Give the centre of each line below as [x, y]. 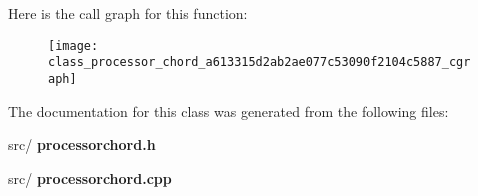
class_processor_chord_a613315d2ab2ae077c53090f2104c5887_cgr [259, 62]
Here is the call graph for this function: [128, 13]
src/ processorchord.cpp [90, 177]
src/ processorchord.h [82, 144]
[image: [73, 45]
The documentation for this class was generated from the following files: [228, 110]
